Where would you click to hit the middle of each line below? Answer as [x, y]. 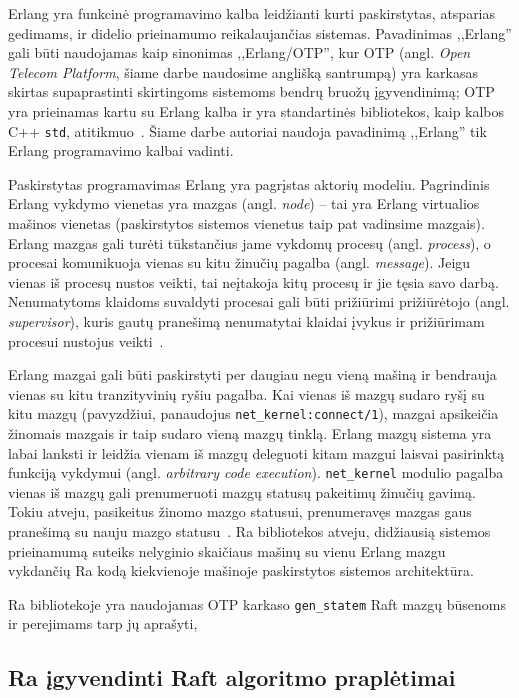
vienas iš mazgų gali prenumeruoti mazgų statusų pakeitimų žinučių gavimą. [242, 491]
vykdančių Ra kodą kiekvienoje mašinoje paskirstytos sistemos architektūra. [241, 570]
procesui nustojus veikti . [86, 340]
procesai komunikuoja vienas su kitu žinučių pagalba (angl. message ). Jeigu [239, 262]
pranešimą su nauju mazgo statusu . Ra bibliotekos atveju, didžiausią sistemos [249, 531]
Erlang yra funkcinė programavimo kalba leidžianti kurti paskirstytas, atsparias [252, 13]
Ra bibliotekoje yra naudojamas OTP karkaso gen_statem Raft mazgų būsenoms [257, 603]
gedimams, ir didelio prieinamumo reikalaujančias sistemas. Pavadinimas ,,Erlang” [260, 32]
